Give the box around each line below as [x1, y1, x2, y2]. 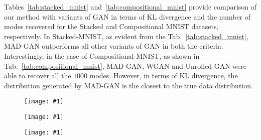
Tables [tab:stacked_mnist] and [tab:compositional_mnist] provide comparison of [4, 2, 257, 12]
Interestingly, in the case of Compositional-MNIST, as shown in [4, 50, 200, 61]
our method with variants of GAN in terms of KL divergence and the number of [4, 11, 251, 22]
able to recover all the [4, 70, 71, 81]
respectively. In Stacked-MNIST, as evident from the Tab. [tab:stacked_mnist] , [4, 31, 248, 41]
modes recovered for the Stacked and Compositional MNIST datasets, [4, 21, 219, 32]
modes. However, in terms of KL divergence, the [89, 70, 238, 81]
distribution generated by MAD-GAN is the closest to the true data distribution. [4, 80, 253, 90]
